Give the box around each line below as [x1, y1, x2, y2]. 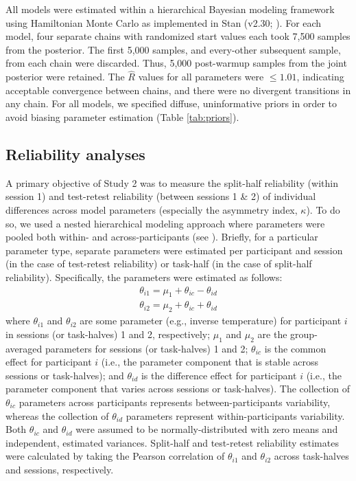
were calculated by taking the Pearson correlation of [5, 449, 225, 463]
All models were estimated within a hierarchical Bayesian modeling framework [5, 2, 335, 16]
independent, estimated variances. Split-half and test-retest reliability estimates [5, 435, 339, 449]
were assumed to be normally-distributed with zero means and [75, 422, 338, 436]
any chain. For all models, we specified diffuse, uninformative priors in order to [5, 96, 337, 111]
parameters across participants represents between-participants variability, [19, 394, 331, 409]
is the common [264, 341, 327, 355]
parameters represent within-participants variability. [126, 408, 345, 423]
